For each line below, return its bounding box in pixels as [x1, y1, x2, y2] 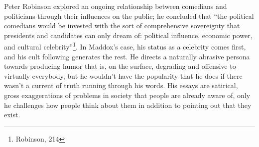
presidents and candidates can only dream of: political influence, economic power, [4, 30, 253, 40]
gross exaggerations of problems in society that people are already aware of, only [4, 90, 251, 100]
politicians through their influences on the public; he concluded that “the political [4, 10, 254, 21]
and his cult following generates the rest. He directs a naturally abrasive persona [4, 51, 250, 61]
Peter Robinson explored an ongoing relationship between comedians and [4, 1, 227, 11]
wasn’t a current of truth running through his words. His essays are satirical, [4, 80, 238, 91]
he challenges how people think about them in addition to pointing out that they [4, 99, 252, 110]
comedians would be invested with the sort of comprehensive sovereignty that [4, 20, 240, 31]
